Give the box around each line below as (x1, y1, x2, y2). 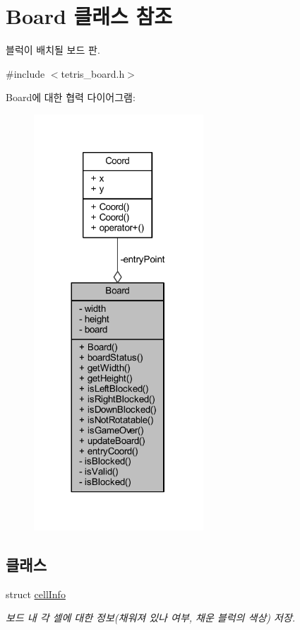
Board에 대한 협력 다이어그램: (6, 90, 136, 105)
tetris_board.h (61, 66, 125, 81)
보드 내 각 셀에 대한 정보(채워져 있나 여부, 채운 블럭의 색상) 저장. (6, 610, 296, 625)
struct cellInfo (6, 586, 66, 601)
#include (6, 66, 45, 81)
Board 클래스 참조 (6, 1, 173, 30)
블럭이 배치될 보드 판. (6, 42, 100, 57)
